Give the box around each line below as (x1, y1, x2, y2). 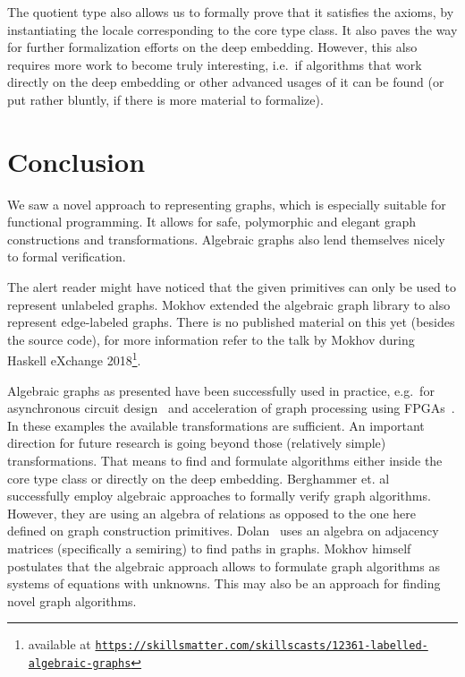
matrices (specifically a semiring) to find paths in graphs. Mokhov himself (7, 539, 411, 558)
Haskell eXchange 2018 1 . (7, 348, 141, 370)
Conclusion (7, 142, 146, 179)
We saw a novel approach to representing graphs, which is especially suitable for (7, 194, 446, 213)
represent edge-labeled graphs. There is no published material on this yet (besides (7, 313, 455, 331)
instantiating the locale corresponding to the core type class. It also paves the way (7, 20, 458, 39)
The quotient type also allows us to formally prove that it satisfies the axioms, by (7, 3, 454, 21)
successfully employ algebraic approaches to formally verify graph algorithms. (7, 486, 431, 505)
